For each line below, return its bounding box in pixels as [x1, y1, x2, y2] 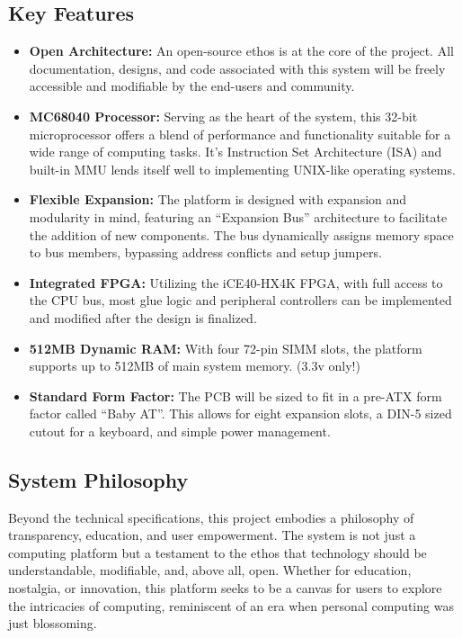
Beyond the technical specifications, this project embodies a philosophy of [8, 508, 414, 526]
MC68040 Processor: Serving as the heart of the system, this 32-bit [29, 106, 418, 125]
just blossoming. [8, 614, 97, 633]
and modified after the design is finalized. [29, 308, 257, 327]
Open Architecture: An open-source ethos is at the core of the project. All [29, 41, 454, 60]
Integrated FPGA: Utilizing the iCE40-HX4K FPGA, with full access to [29, 273, 443, 292]
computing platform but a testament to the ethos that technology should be [8, 543, 427, 562]
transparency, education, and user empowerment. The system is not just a [8, 526, 416, 544]
